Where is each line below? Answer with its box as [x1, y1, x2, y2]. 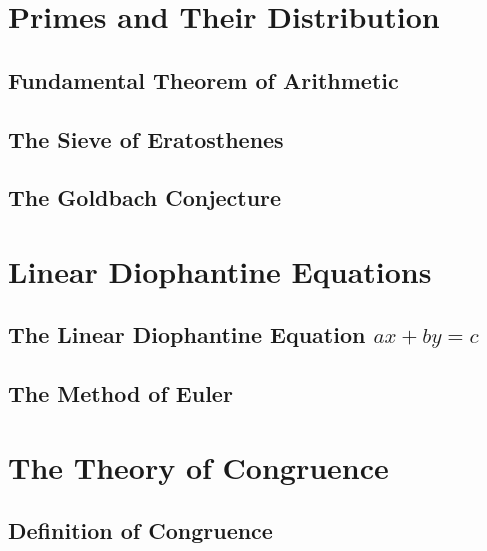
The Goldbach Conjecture [8, 182, 282, 213]
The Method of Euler [8, 378, 233, 409]
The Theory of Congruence [8, 446, 389, 487]
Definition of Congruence [8, 515, 273, 546]
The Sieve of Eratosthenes [8, 123, 284, 154]
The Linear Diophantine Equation [8, 319, 366, 350]
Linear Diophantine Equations [8, 250, 432, 291]
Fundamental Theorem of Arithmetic [8, 64, 399, 95]
